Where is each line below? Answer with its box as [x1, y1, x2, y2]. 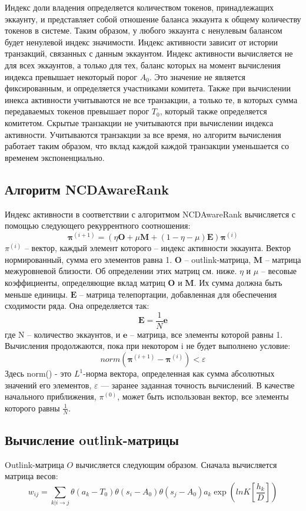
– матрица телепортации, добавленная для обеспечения [79, 288, 277, 300]
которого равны [5, 401, 60, 414]
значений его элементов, [5, 378, 92, 391]
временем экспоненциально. [5, 151, 105, 163]
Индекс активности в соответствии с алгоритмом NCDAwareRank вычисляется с [5, 207, 296, 220]
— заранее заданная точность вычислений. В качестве [101, 378, 295, 391]
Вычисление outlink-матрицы [5, 431, 179, 449]
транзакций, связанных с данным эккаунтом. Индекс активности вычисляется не [5, 47, 293, 60]
